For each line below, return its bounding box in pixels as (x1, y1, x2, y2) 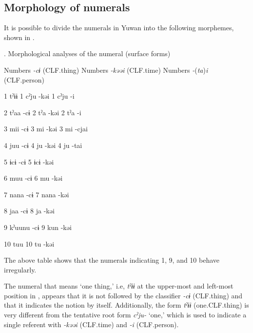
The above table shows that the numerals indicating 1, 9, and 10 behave (4, 255, 220, 265)
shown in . (4, 32, 35, 42)
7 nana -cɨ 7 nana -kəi (4, 189, 69, 199)
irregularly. (4, 264, 37, 274)
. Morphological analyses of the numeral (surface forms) (4, 48, 171, 59)
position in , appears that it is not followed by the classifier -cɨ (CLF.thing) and (4, 290, 243, 300)
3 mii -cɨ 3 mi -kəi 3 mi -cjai (4, 124, 88, 134)
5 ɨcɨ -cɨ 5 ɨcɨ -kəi (4, 156, 54, 166)
